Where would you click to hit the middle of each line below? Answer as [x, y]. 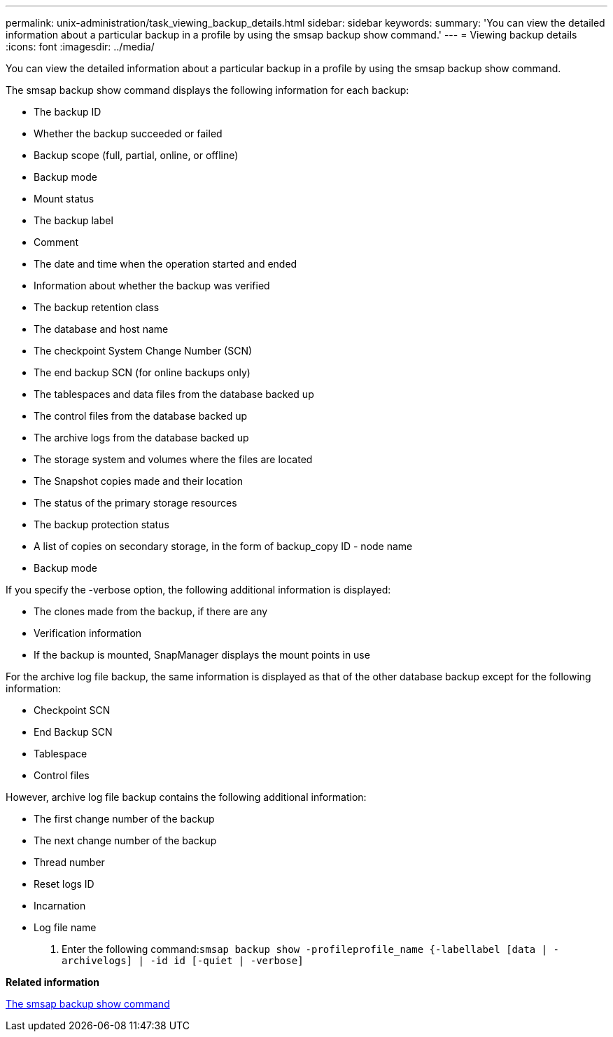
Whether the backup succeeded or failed [128, 133]
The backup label [73, 220]
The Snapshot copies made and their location [139, 481]
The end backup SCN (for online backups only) [142, 372]
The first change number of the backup [124, 819]
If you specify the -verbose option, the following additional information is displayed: [198, 590]
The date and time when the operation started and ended [165, 264]
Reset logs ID [64, 884]
